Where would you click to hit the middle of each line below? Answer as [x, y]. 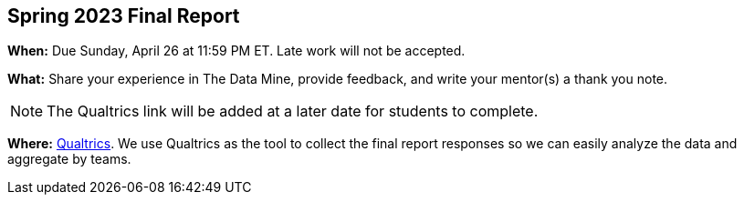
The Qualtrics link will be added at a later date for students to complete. [293, 111]
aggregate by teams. [69, 159]
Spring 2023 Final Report [124, 16]
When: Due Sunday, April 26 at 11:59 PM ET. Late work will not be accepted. [236, 51]
